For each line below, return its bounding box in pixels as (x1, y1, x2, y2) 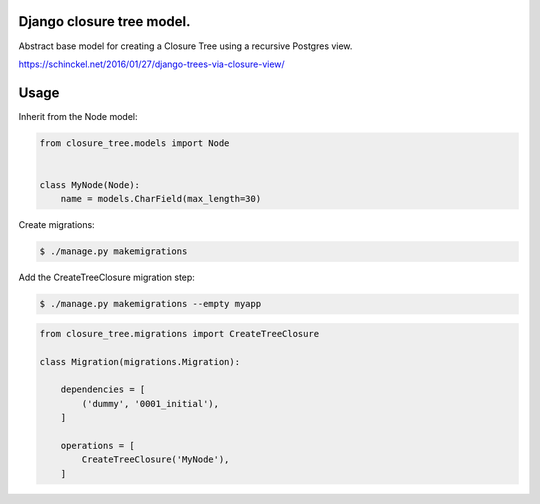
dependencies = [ (60, 384, 146, 395)
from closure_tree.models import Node (39, 137, 230, 149)
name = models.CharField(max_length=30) (60, 193, 262, 205)
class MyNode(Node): (39, 179, 140, 190)
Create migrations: (18, 219, 95, 231)
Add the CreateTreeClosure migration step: (18, 271, 195, 284)
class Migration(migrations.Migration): (39, 356, 240, 367)
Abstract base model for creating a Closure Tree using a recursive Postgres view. (18, 40, 353, 52)
